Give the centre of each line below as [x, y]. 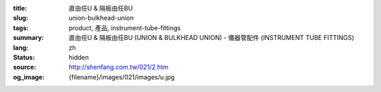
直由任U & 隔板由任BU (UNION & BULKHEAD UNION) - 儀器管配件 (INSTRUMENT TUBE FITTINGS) [211, 38]
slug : [20, 18]
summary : [29, 38]
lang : [21, 47]
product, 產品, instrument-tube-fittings [125, 27]
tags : [21, 27]
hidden [79, 57]
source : [25, 67]
